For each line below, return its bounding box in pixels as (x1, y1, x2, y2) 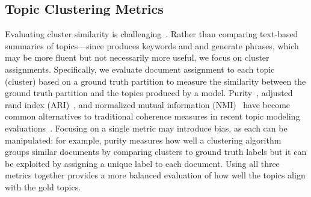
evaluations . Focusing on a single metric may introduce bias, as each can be (5, 121, 288, 134)
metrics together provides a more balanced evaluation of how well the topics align (5, 169, 306, 181)
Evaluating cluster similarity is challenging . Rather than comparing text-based (5, 28, 298, 40)
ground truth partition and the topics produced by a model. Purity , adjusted (5, 86, 293, 99)
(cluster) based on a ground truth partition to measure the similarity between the (5, 74, 306, 87)
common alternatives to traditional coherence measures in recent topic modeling (5, 110, 300, 123)
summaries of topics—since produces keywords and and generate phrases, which (5, 39, 299, 52)
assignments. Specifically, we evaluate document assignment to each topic (5, 62, 275, 75)
